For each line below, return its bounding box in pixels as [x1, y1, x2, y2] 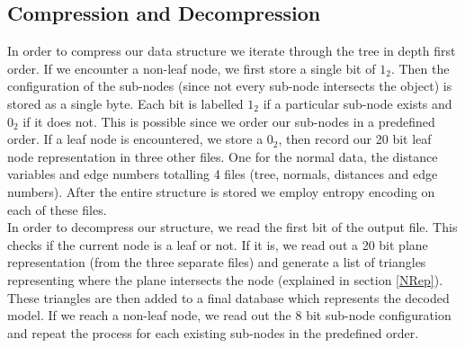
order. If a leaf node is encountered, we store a [7, 129, 264, 148]
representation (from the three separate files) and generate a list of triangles [7, 253, 426, 272]
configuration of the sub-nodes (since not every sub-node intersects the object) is [7, 76, 452, 95]
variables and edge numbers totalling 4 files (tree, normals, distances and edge [7, 165, 438, 183]
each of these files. [7, 200, 107, 219]
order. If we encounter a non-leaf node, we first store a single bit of [7, 58, 376, 77]
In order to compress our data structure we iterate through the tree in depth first [7, 41, 456, 60]
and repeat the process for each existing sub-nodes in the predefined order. [7, 323, 419, 342]
